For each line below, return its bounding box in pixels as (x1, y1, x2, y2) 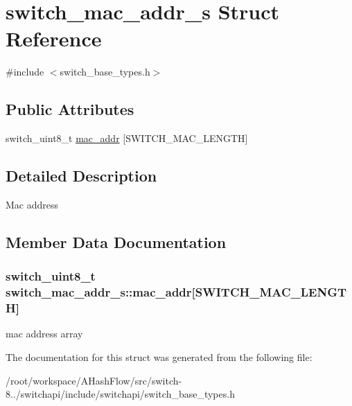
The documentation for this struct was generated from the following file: (6, 349, 313, 364)
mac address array (6, 326, 83, 341)
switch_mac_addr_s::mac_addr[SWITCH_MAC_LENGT (6, 283, 347, 301)
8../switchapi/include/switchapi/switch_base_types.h (6, 387, 235, 401)
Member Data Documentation (6, 231, 227, 252)
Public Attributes (6, 98, 134, 120)
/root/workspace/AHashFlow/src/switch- (6, 373, 182, 387)
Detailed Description (6, 165, 157, 186)
